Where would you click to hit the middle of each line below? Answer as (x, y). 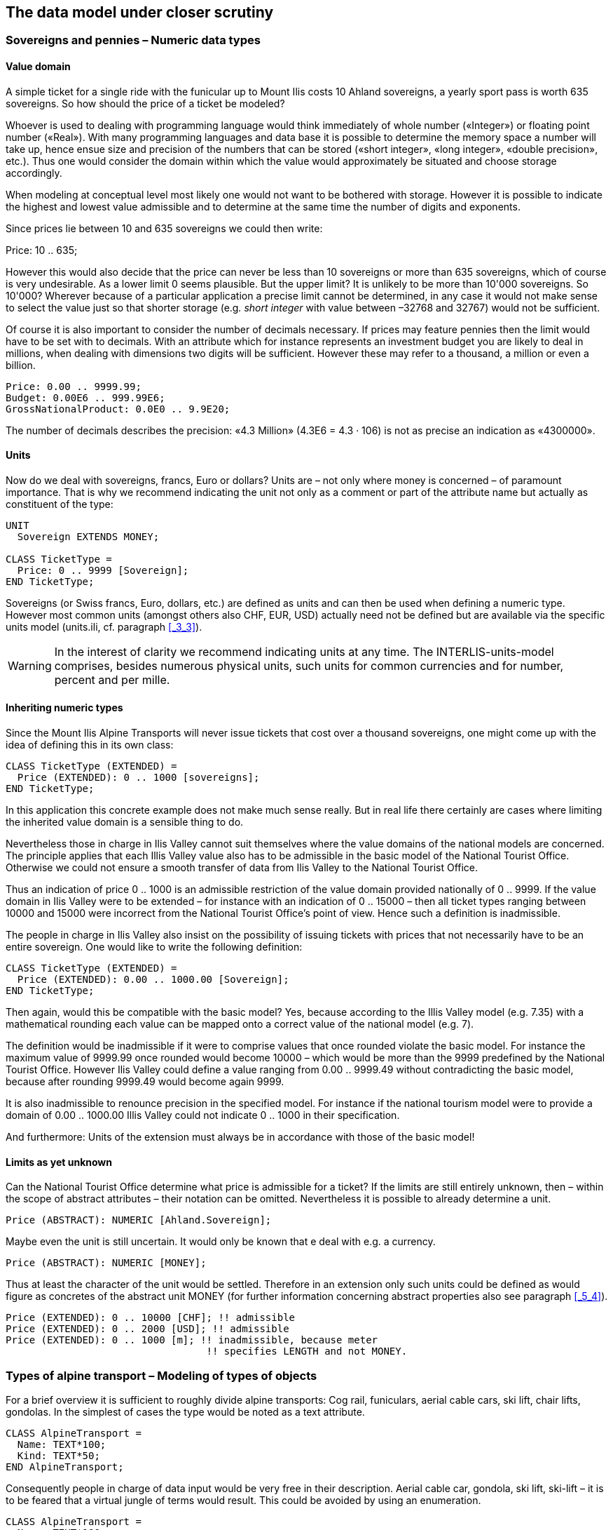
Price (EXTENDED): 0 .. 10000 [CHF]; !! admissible (151, 1318)
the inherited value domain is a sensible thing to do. (125, 822)
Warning (30, 665)
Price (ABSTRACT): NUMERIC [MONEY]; (106, 1263)
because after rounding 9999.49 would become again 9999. (145, 1082)
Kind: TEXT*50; (58, 1456)
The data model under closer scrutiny (140, 12)
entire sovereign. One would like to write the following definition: (154, 947)
